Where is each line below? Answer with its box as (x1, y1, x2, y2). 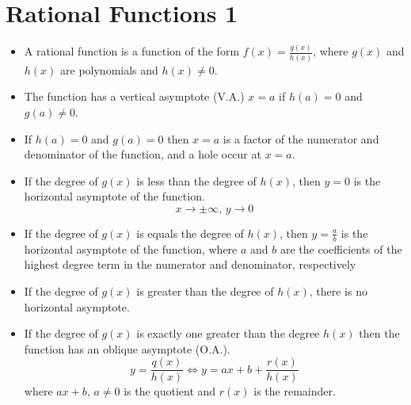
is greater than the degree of (136, 282, 274, 299)
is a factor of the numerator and (223, 130, 379, 147)
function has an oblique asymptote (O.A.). (24, 340, 230, 357)
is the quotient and (124, 383, 216, 399)
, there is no (309, 282, 367, 299)
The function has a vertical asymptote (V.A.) (24, 88, 245, 105)
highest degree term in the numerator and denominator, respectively (24, 256, 356, 273)
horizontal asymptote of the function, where (24, 240, 238, 257)
